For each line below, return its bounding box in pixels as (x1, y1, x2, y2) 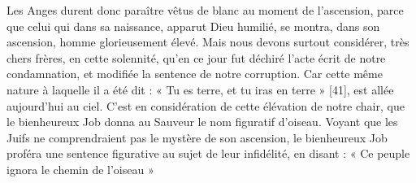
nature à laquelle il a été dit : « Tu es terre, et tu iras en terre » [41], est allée (6, 81, 394, 98)
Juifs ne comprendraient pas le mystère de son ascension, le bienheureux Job (6, 129, 388, 146)
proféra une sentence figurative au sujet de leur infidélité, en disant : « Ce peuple (6, 145, 410, 162)
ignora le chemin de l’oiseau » (6, 160, 154, 177)
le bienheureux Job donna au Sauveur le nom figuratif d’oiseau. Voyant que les (6, 113, 398, 130)
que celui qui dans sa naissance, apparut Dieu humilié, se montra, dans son (6, 17, 380, 34)
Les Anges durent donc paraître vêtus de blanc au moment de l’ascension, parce (6, 2, 404, 18)
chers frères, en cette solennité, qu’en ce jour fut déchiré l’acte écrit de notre (6, 49, 386, 66)
